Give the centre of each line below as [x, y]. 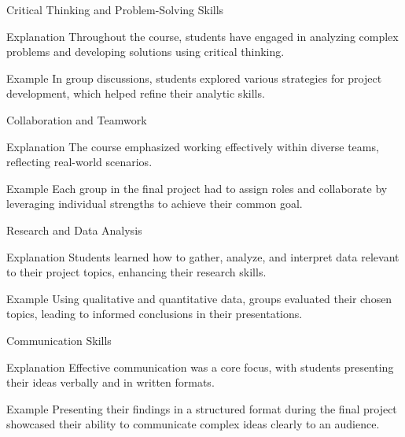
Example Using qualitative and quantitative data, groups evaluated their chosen [199, 298]
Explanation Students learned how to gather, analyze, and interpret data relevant [203, 256]
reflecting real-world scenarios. [79, 162]
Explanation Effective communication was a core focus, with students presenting [200, 367]
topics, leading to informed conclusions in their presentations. [155, 314]
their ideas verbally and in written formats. [110, 382]
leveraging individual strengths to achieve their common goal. [155, 204]
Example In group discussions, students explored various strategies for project [194, 78]
